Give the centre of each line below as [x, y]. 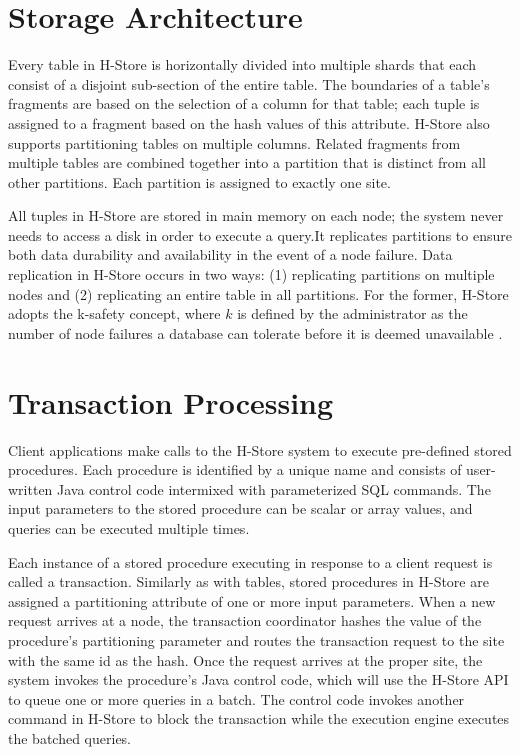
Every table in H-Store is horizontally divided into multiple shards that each [242, 64]
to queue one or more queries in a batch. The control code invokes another [236, 698]
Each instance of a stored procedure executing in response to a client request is [250, 561]
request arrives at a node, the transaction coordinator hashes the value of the [245, 620]
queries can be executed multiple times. [129, 527]
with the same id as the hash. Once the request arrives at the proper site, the [245, 659]
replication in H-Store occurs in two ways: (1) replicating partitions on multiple [251, 274]
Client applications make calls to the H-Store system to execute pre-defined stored [260, 449]
